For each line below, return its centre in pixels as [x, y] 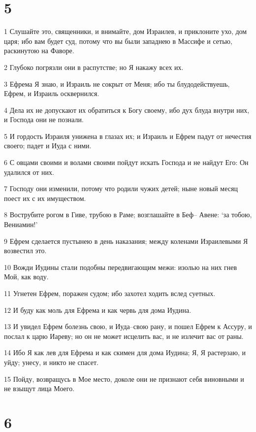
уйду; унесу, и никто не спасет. [51, 362]
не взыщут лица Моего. [39, 388]
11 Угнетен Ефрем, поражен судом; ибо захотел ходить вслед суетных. [110, 293]
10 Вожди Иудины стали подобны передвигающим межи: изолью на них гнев [121, 267]
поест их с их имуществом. [45, 198]
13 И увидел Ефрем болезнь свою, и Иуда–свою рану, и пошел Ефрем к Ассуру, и [128, 326]
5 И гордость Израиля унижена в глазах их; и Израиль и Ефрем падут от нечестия [128, 136]
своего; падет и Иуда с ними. [48, 146]
